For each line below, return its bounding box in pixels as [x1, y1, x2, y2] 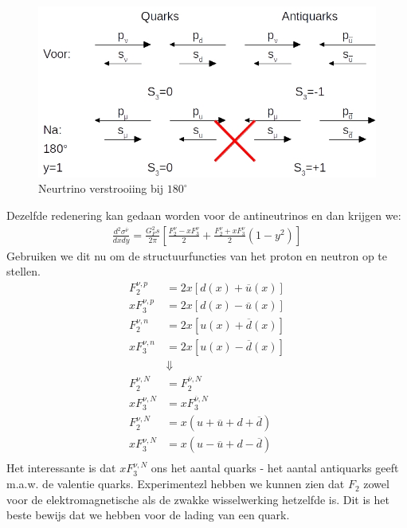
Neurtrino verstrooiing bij [38, 180, 163, 197]
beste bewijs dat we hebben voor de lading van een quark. [6, 506, 290, 523]
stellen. [6, 263, 41, 280]
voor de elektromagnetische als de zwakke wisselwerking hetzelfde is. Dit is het [6, 491, 389, 507]
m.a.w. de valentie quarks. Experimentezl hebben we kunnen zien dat [6, 475, 345, 492]
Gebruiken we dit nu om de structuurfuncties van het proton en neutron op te [6, 247, 388, 264]
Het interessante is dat [6, 460, 116, 476]
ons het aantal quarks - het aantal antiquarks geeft [151, 460, 399, 476]
